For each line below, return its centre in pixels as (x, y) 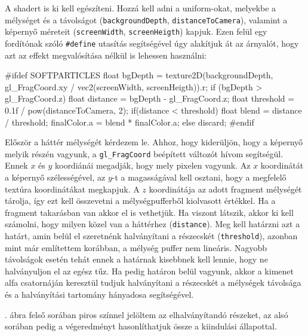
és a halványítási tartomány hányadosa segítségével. (99, 294)
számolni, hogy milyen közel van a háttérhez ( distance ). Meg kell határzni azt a (153, 224)
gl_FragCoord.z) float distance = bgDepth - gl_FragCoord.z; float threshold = (150, 98)
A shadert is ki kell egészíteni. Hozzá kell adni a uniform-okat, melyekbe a (141, 8)
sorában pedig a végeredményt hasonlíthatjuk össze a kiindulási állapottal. (141, 326)
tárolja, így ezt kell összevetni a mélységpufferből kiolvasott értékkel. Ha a (140, 201)
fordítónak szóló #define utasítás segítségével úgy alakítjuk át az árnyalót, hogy (152, 43)
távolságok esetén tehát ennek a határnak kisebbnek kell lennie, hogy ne (136, 259)
